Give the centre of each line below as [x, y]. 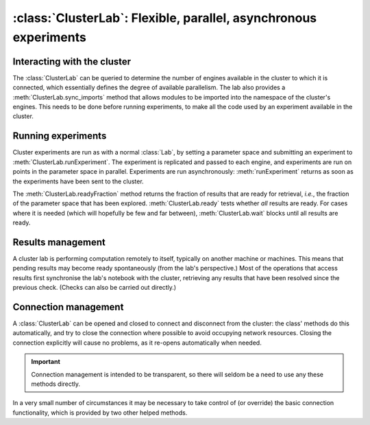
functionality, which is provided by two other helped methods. [100, 413]
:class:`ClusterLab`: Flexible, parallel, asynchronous [165, 18]
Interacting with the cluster [72, 61]
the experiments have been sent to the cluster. [78, 181]
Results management [59, 242]
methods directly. [56, 384]
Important [46, 362]
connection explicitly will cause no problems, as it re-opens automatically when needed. [137, 343]
